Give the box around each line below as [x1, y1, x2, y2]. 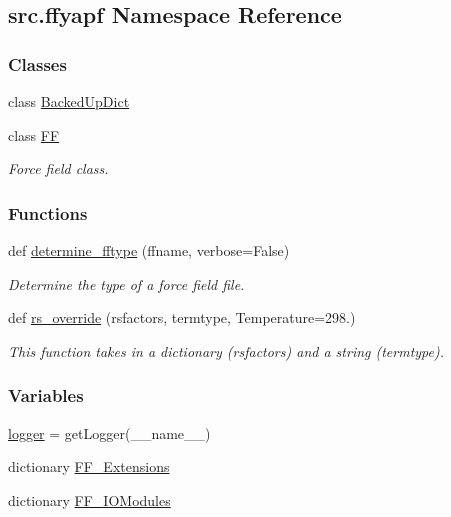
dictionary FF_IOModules [8, 489, 171, 510]
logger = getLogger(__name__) [8, 422, 211, 443]
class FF [8, 124, 60, 145]
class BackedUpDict [8, 91, 130, 111]
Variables [8, 383, 84, 408]
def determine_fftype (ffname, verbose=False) [8, 240, 290, 260]
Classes [8, 51, 67, 76]
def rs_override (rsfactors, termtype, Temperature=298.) [8, 307, 356, 328]
